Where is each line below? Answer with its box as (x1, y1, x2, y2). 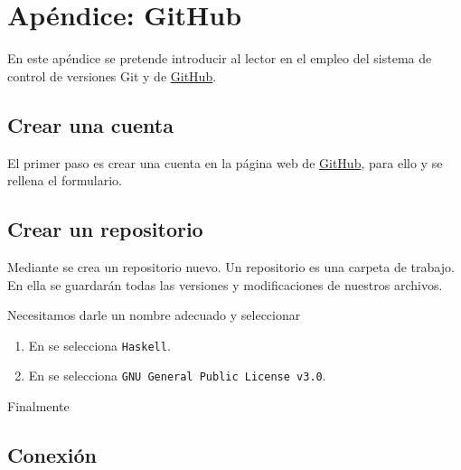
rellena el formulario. (7, 171, 122, 190)
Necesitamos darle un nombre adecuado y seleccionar (7, 305, 301, 324)
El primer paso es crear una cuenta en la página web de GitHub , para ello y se (7, 153, 443, 172)
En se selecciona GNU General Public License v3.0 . (28, 366, 326, 385)
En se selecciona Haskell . (28, 335, 171, 354)
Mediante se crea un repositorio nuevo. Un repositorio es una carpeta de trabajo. (7, 257, 455, 276)
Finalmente (7, 397, 70, 415)
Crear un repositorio (7, 215, 203, 243)
